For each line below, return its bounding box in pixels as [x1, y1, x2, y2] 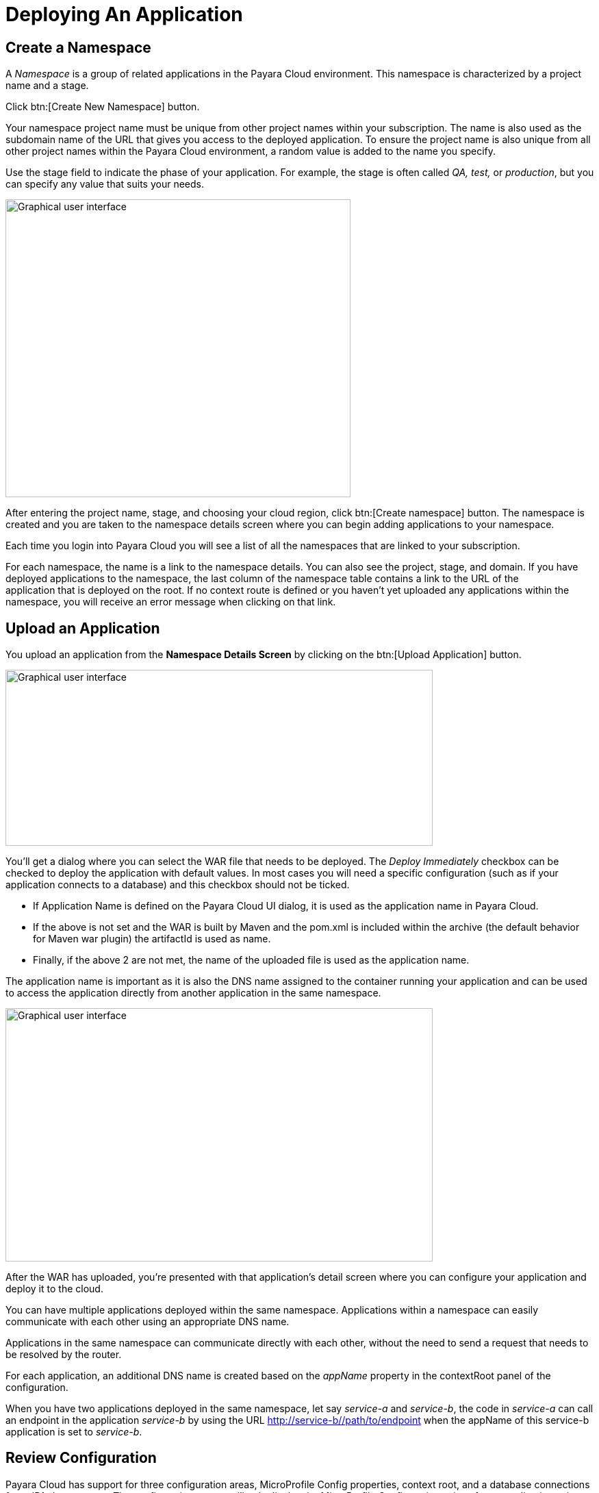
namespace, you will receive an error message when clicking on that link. [5, 596, 336, 608]
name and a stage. [5, 79, 89, 92]
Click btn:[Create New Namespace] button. [5, 101, 200, 113]
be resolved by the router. [5, 1348, 122, 1361]
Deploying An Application [5, 3, 243, 26]
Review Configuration [5, 1449, 157, 1467]
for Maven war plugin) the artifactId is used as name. [33, 933, 271, 945]
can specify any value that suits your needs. [5, 178, 205, 190]
